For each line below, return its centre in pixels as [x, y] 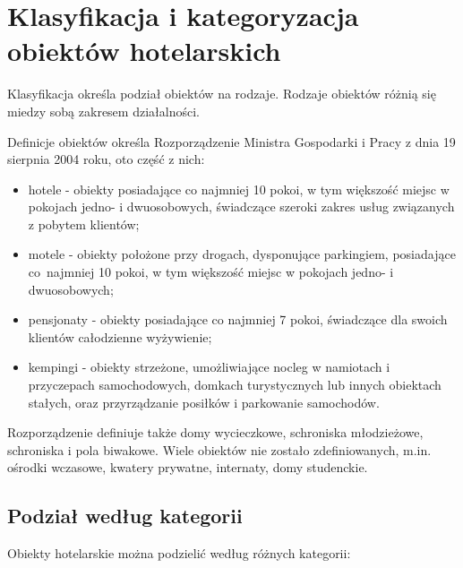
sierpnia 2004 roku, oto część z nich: [106, 159]
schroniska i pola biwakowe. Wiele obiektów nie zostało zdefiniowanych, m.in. [219, 449]
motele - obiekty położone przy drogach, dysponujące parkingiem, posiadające [242, 254]
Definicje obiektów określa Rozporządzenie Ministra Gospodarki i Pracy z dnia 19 [231, 141]
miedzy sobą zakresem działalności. [103, 111]
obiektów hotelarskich [144, 51]
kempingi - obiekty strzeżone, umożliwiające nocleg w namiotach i [209, 367]
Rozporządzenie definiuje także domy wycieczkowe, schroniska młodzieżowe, [215, 432]
